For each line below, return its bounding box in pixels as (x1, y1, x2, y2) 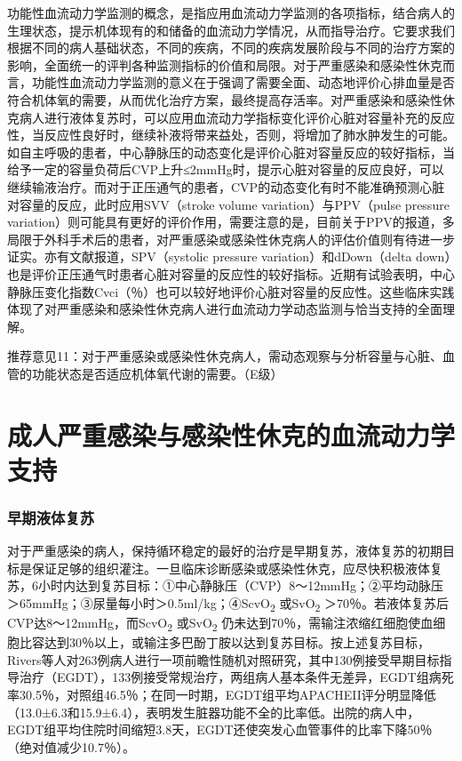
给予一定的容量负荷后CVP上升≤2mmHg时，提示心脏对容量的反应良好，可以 (7, 160, 444, 179)
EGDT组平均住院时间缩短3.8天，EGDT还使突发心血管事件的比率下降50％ (7, 720, 433, 739)
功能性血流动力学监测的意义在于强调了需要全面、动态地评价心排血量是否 (31, 73, 455, 92)
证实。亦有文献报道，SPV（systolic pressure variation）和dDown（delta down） (7, 247, 451, 266)
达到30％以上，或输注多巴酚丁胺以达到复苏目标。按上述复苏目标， (44, 633, 430, 652)
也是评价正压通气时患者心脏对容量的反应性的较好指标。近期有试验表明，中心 (7, 264, 455, 283)
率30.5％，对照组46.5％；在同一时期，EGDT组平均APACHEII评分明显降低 (7, 685, 436, 704)
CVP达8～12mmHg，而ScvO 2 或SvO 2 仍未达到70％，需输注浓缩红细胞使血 (7, 613, 434, 634)
